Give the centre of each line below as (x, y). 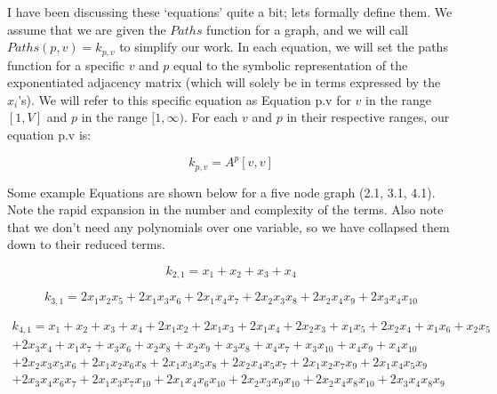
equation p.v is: (49, 135)
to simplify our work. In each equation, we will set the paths (284, 47)
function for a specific (66, 64)
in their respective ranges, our (368, 117)
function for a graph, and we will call (307, 29)
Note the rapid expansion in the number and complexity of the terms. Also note (225, 209)
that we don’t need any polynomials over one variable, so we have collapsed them (228, 226)
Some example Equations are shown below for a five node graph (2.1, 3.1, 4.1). (221, 192)
